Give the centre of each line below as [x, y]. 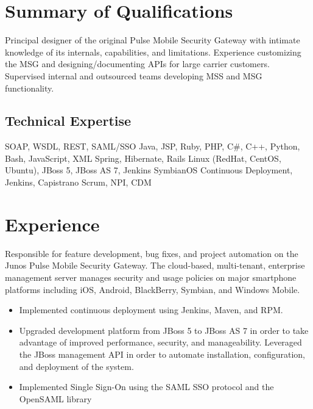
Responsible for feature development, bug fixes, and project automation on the [152, 253]
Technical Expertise [68, 121]
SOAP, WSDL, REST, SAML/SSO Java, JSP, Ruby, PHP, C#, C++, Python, [153, 146]
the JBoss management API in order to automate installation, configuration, [162, 354]
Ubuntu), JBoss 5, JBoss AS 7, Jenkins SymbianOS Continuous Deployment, [149, 170]
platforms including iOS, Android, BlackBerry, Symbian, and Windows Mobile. [153, 289]
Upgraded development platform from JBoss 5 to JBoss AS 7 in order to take [164, 330]
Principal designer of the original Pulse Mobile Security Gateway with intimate [153, 40]
